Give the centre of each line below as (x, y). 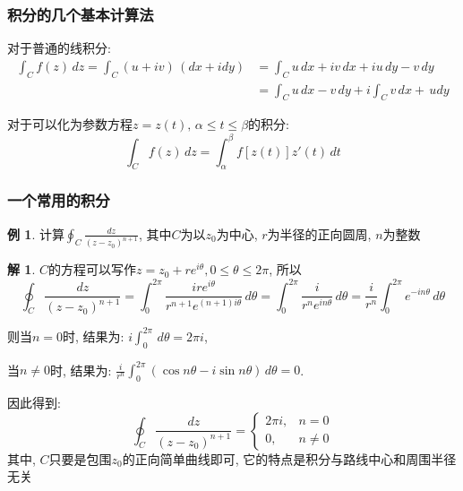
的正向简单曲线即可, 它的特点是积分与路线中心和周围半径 (289, 458)
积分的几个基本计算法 (81, 14)
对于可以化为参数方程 (70, 124)
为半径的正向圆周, (319, 233)
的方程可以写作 (92, 269)
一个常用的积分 (59, 200)
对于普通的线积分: (59, 48)
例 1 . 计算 (36, 233)
